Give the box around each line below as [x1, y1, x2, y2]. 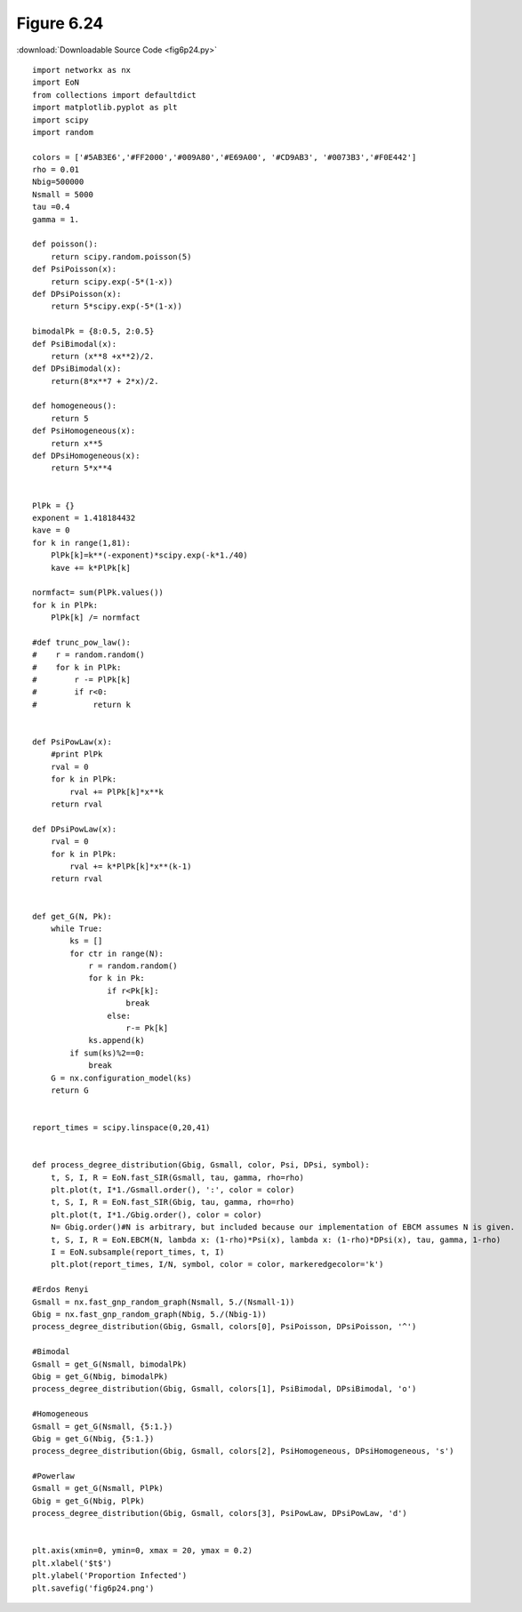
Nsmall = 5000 [32, 189, 93, 199]
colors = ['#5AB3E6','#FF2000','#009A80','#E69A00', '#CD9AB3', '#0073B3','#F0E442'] [32, 152, 417, 162]
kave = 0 [32, 525, 70, 535]
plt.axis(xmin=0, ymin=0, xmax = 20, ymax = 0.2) [32, 1545, 253, 1556]
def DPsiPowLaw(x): [32, 823, 117, 834]
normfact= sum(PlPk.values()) [32, 588, 165, 597]
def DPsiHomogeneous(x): [32, 451, 141, 461]
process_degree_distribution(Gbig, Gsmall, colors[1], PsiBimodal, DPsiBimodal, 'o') [32, 1383, 417, 1394]
